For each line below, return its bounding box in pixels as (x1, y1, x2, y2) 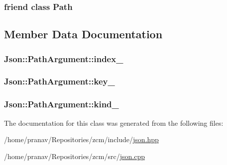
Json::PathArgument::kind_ (4, 98, 119, 110)
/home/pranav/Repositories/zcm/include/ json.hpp (4, 134, 159, 145)
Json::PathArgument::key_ (4, 75, 115, 87)
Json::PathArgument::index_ (4, 52, 123, 65)
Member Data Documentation (4, 26, 163, 42)
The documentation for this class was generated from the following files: (4, 117, 224, 128)
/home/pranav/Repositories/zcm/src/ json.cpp (4, 151, 145, 161)
